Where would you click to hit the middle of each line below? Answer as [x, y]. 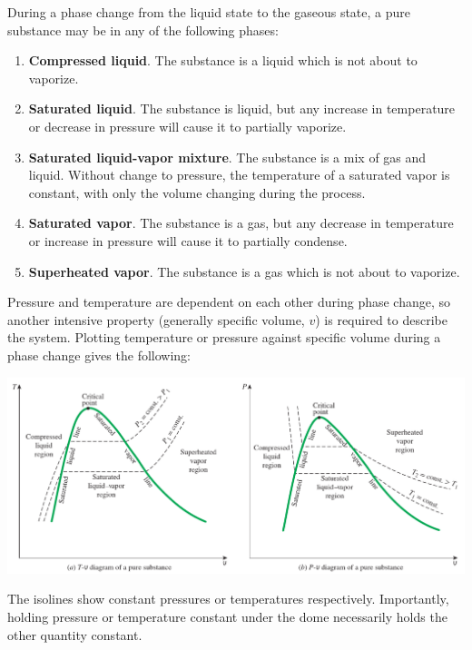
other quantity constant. [75, 634]
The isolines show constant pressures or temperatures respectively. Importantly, [228, 599]
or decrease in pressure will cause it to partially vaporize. [187, 126]
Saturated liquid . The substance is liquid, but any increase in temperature [242, 108]
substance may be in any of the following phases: [143, 30]
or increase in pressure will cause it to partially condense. [188, 240]
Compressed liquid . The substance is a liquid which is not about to [223, 60]
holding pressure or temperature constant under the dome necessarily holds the [227, 616]
